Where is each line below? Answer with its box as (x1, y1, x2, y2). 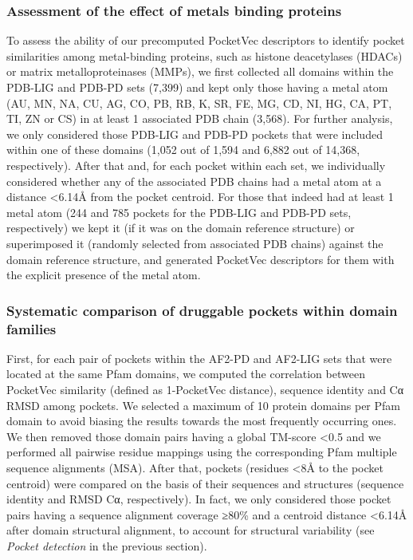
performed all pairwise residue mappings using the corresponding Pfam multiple (6, 444, 397, 460)
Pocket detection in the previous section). (6, 537, 207, 554)
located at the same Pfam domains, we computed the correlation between (6, 365, 365, 382)
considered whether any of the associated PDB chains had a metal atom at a (6, 172, 382, 189)
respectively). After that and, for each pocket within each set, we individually (6, 156, 386, 173)
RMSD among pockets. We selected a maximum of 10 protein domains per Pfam (6, 396, 400, 413)
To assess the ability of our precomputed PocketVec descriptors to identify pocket (6, 32, 405, 49)
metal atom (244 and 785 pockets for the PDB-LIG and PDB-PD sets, (6, 203, 352, 220)
